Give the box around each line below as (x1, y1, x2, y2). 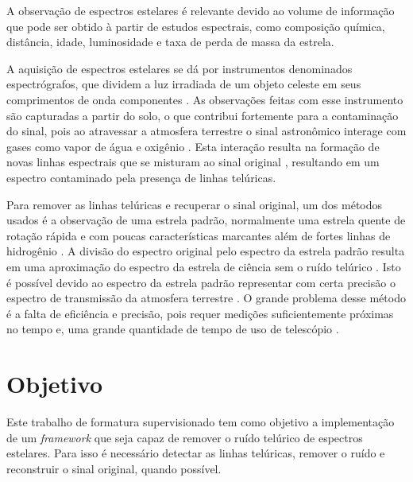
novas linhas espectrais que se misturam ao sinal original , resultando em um (6, 154, 380, 170)
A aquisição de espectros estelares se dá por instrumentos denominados (6, 60, 353, 76)
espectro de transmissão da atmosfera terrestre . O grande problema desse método (6, 290, 406, 306)
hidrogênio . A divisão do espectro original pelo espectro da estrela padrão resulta (6, 243, 405, 259)
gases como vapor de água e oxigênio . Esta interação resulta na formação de (6, 138, 380, 154)
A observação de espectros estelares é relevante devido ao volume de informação (6, 2, 395, 18)
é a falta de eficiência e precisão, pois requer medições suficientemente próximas (6, 305, 394, 321)
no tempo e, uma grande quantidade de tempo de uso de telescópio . (6, 321, 339, 337)
